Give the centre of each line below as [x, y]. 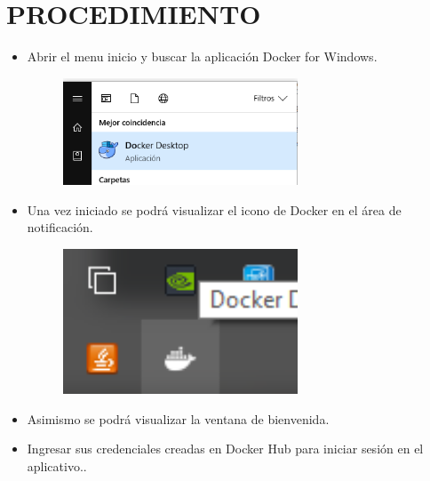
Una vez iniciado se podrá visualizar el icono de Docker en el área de [214, 209]
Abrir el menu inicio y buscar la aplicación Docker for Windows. [202, 56]
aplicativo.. [57, 465]
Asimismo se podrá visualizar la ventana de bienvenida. [178, 418]
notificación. [60, 227]
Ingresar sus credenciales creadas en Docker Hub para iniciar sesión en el [225, 449]
